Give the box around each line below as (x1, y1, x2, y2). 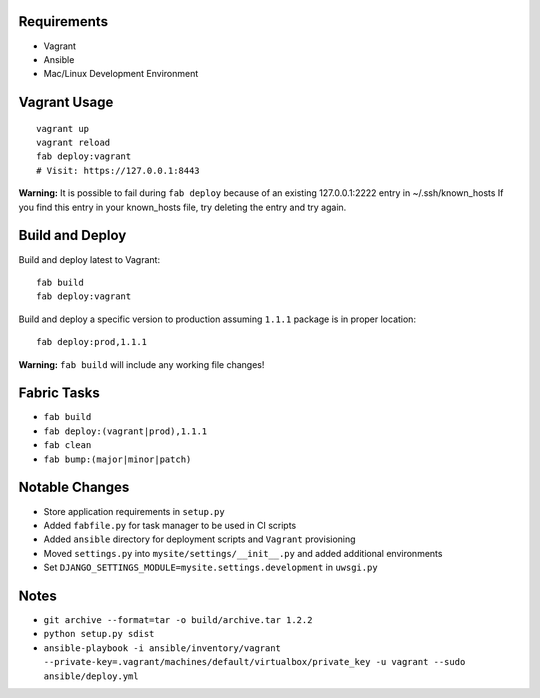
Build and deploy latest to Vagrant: (18, 253, 160, 265)
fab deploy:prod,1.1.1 (36, 336, 148, 348)
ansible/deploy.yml (43, 670, 139, 682)
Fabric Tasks (18, 385, 100, 402)
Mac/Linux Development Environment (43, 68, 199, 80)
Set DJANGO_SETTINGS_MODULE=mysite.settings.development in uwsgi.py (43, 561, 379, 574)
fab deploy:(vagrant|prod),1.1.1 (43, 425, 208, 437)
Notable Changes (18, 479, 130, 496)
